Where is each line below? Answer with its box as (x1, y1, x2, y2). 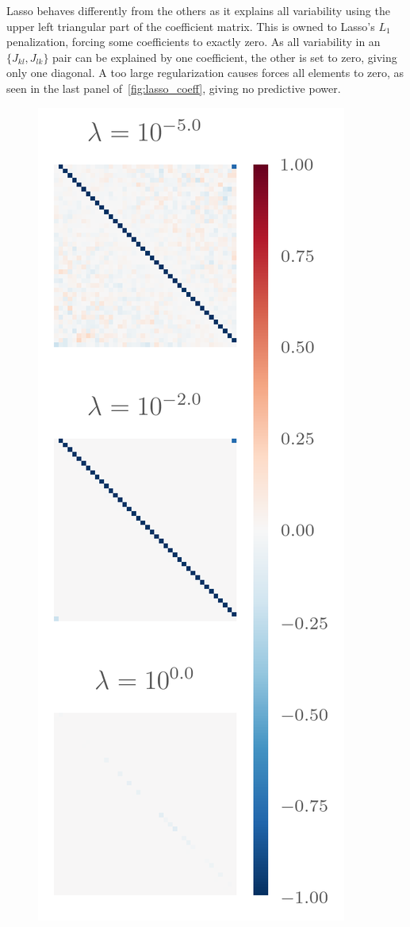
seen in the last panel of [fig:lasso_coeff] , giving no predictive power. (6, 79, 341, 96)
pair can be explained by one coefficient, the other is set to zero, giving (52, 48, 397, 65)
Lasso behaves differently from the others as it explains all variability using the (6, 2, 390, 18)
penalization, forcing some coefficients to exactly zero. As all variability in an (6, 33, 381, 50)
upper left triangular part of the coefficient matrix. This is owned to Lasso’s (6, 17, 375, 34)
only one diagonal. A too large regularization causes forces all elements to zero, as (6, 64, 404, 81)
